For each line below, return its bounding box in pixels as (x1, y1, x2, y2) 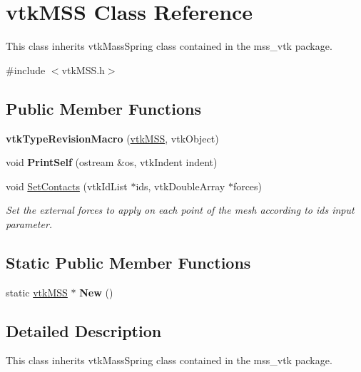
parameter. (6, 216, 53, 231)
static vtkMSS (6, 284, 68, 299)
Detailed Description (6, 319, 162, 341)
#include (6, 62, 46, 77)
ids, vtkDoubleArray (136, 178, 225, 193)
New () (79, 284, 113, 299)
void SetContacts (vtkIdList (6, 178, 128, 193)
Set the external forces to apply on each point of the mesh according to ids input (6, 202, 355, 217)
